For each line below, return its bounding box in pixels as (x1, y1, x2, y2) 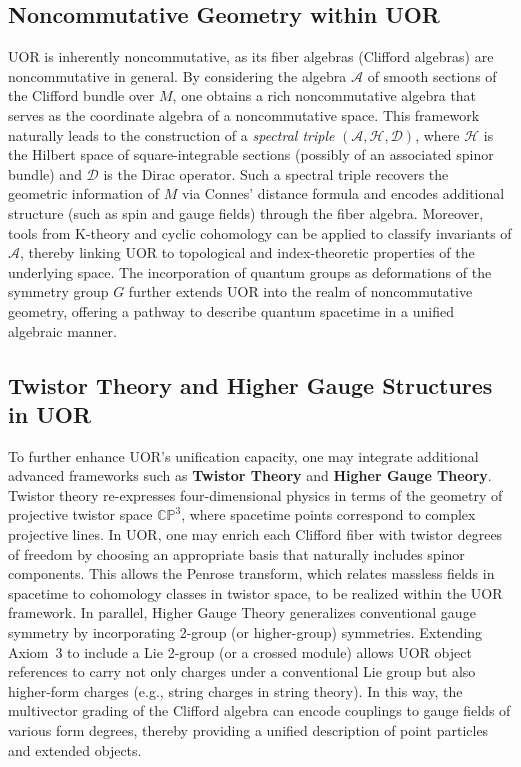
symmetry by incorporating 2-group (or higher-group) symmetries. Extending (8, 622, 483, 643)
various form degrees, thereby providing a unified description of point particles (8, 720, 489, 741)
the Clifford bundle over (8, 85, 155, 106)
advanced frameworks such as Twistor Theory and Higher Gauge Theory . (8, 465, 492, 486)
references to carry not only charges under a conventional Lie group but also (8, 661, 476, 682)
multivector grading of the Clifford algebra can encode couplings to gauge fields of (8, 700, 511, 721)
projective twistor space (8, 504, 153, 525)
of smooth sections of (367, 65, 497, 86)
